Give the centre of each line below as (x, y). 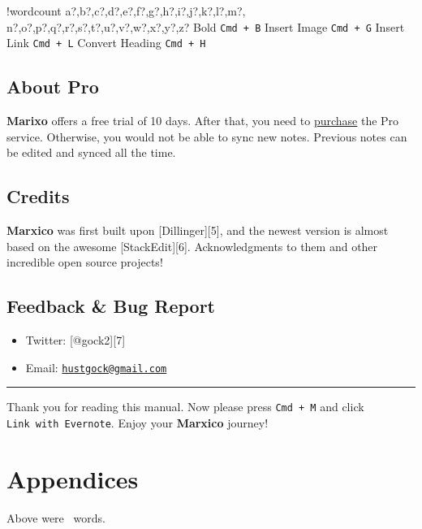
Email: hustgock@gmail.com (96, 367)
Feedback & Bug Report (111, 306)
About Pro (53, 87)
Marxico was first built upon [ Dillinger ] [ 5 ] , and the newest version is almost (198, 230)
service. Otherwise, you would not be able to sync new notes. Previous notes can (207, 136)
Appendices (73, 478)
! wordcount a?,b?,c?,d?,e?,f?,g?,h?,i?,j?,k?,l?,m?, (126, 11)
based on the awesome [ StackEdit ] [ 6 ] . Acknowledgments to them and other (192, 246)
